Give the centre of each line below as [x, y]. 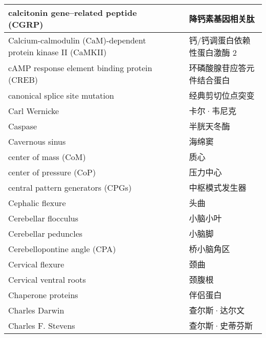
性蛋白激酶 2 [213, 52]
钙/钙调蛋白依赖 [220, 40]
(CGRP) [26, 24]
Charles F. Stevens [42, 325]
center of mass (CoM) [47, 156]
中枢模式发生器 [218, 187]
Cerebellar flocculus [43, 218]
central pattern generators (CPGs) [70, 187]
